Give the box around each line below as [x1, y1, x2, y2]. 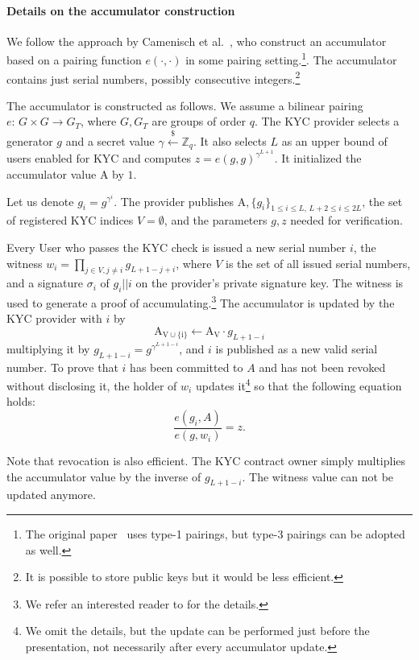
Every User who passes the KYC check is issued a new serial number [6, 238, 346, 255]
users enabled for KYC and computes [6, 150, 191, 167]
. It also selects [193, 132, 267, 149]
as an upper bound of [281, 132, 388, 149]
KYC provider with [6, 310, 102, 327]
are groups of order [151, 113, 246, 130]
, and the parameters [164, 212, 268, 229]
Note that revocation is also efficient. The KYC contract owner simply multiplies [6, 452, 406, 469]
